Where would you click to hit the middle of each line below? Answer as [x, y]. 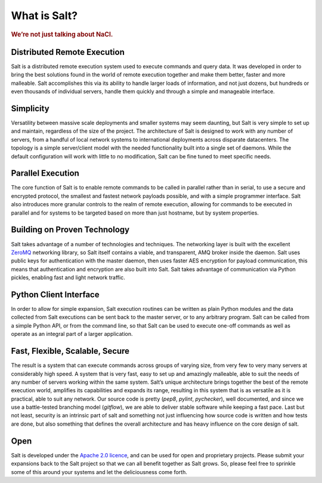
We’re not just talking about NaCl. [62, 34]
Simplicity [30, 108]
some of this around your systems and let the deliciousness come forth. [99, 472]
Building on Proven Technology [70, 230]
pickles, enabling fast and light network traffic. [68, 277]
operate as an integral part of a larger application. [72, 334]
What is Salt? [44, 16]
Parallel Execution [45, 173]
